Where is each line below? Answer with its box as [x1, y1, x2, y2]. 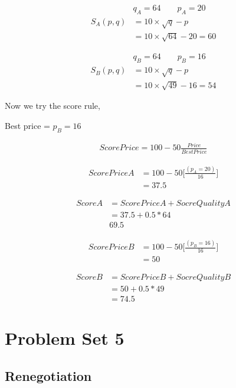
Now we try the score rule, [5, 99, 100, 112]
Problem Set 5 [5, 326, 124, 350]
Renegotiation [5, 367, 92, 385]
